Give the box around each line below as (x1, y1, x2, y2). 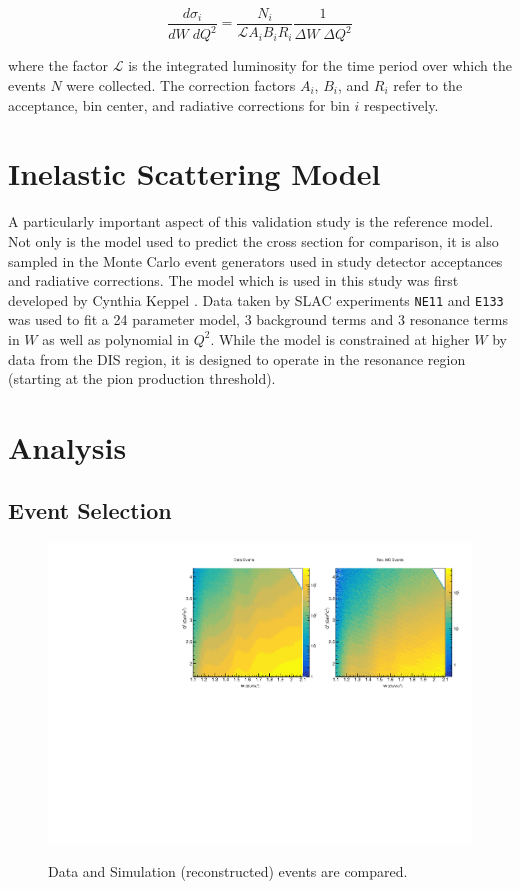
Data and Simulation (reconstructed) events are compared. (48, 860, 408, 881)
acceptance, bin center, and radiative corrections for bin (8, 94, 350, 115)
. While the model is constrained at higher (210, 328, 470, 349)
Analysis (8, 426, 127, 467)
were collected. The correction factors (66, 75, 296, 95)
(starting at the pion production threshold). (8, 368, 276, 389)
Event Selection (8, 495, 172, 526)
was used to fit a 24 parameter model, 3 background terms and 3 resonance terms (8, 309, 508, 330)
